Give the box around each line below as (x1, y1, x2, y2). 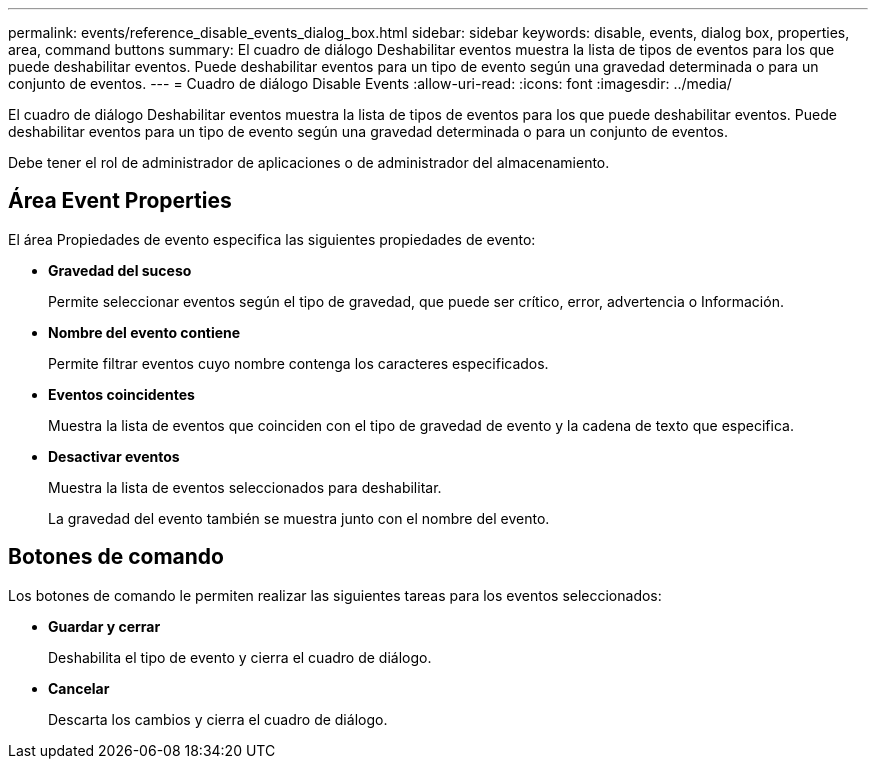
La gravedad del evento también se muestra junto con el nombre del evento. (48, 509, 550, 527)
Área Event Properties (8, 188, 232, 214)
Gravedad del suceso (48, 261, 192, 279)
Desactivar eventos (48, 447, 180, 465)
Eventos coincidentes (48, 385, 195, 403)
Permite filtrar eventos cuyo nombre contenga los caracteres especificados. (48, 354, 549, 372)
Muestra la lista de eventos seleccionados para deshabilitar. (48, 478, 442, 496)
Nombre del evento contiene (48, 323, 241, 341)
